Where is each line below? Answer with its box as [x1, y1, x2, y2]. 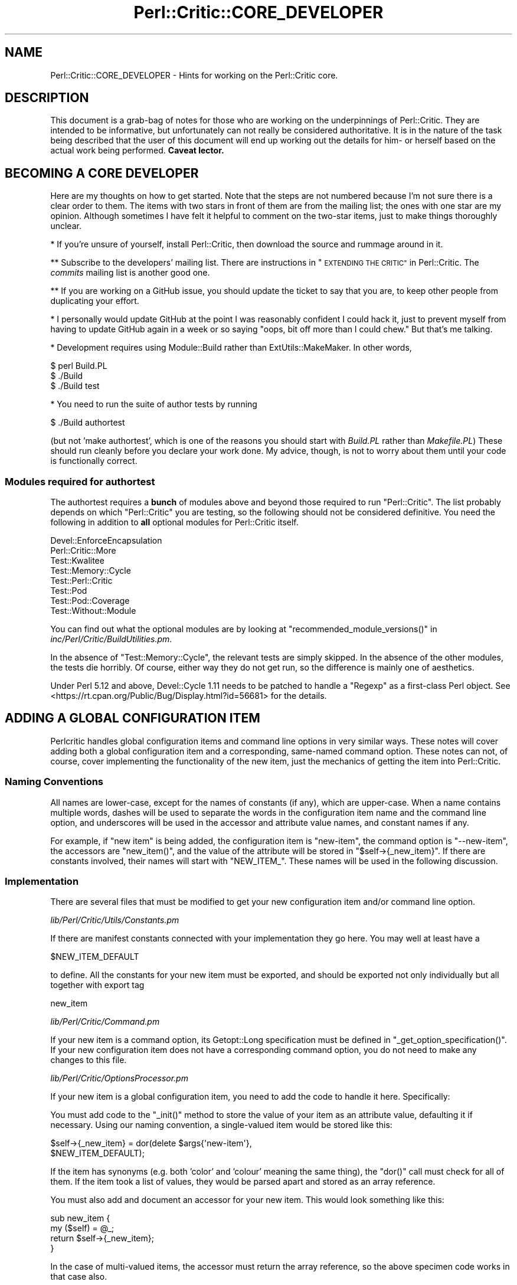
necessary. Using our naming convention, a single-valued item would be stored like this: [50, 1120, 392, 1130]
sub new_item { [50, 1213, 110, 1224]
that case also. [50, 1271, 107, 1282]
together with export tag [50, 980, 145, 990]
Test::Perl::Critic [50, 576, 113, 586]
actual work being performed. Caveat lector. [50, 145, 224, 156]
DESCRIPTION [5, 90, 89, 106]
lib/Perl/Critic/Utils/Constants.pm [50, 915, 179, 926]
